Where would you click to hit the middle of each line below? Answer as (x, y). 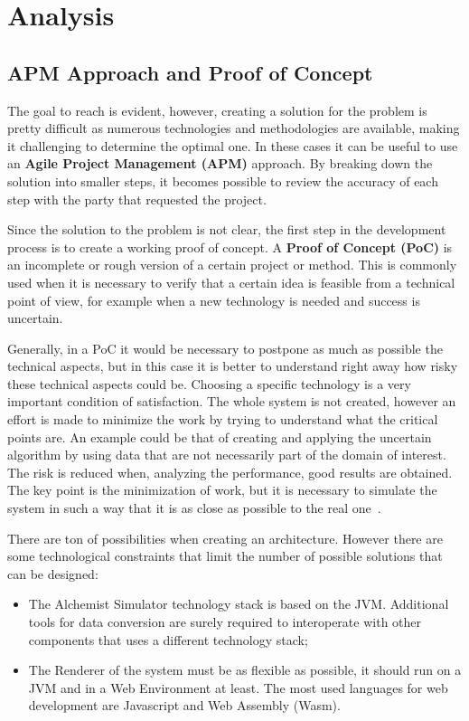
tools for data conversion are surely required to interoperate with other (225, 622)
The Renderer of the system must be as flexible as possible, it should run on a (245, 670)
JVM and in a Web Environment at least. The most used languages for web (238, 687)
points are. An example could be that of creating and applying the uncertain (220, 436)
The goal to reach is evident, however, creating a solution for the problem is (217, 110)
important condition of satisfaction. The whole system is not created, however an (232, 401)
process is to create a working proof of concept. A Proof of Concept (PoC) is (230, 247)
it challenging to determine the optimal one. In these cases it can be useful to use (233, 145)
